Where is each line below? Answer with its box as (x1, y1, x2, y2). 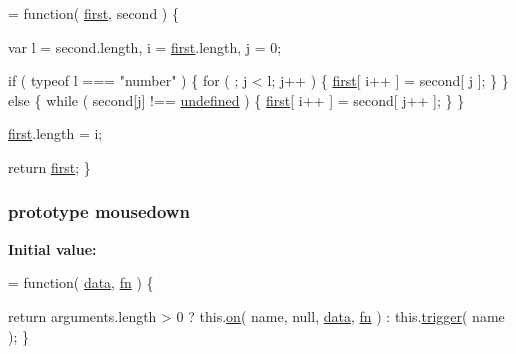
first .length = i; (8, 123, 103, 144)
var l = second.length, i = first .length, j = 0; (8, 36, 282, 57)
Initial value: (8, 238, 97, 259)
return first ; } (8, 156, 91, 177)
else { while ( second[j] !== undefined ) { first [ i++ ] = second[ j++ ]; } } (8, 89, 465, 110)
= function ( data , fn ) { (8, 272, 154, 293)
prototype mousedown (8, 199, 190, 224)
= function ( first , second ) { (8, 3, 179, 23)
